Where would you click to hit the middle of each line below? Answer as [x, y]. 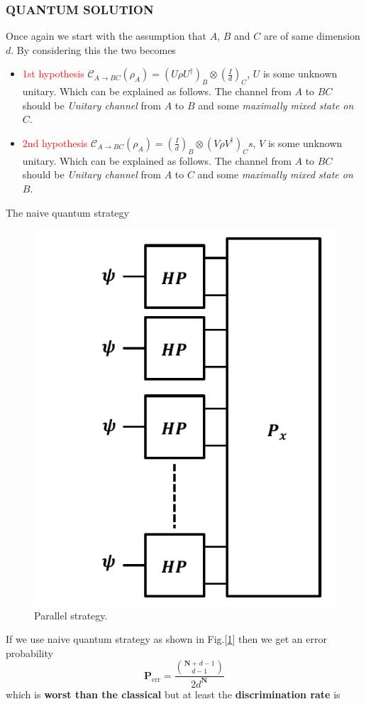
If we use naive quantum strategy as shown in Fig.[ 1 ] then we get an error [166, 639]
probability [29, 652]
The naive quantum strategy [67, 212]
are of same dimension [312, 36]
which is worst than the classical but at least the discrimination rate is [173, 694]
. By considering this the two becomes [93, 49]
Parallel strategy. [71, 615]
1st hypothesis [53, 74]
